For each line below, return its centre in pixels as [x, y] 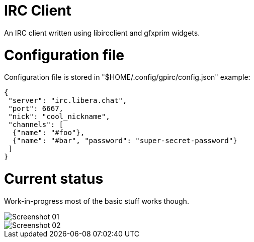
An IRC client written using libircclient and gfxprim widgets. [102, 33]
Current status [54, 179]
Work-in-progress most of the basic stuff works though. [97, 201]
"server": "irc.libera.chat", [68, 101]
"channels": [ [36, 125]
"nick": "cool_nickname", [59, 117]
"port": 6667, [36, 109]
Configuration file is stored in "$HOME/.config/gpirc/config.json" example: [127, 77]
